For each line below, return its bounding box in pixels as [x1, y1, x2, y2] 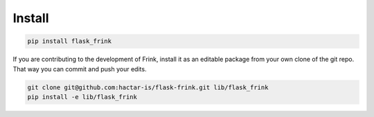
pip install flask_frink [27, 37, 112, 45]
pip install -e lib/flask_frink [27, 93, 138, 100]
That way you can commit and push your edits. [12, 64, 147, 73]
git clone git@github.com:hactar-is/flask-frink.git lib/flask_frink [27, 83, 269, 91]
